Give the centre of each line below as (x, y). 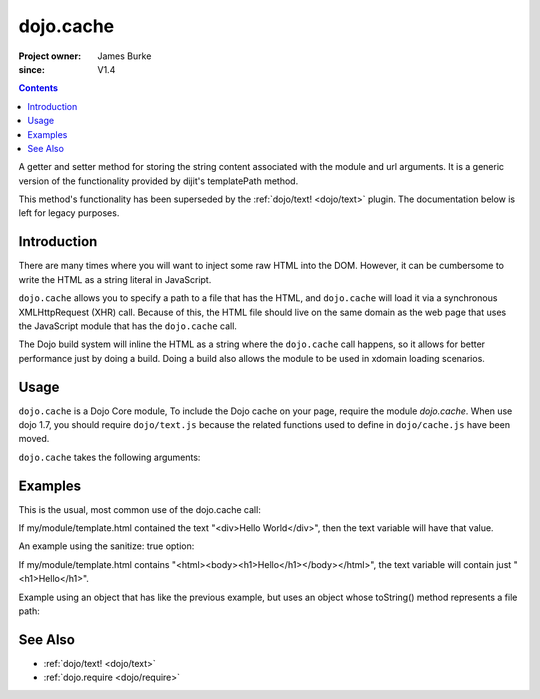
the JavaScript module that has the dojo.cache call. (127, 326)
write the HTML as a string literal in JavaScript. (115, 279)
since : (31, 69)
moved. (34, 439)
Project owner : (50, 56)
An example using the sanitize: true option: (106, 546)
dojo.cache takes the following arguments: (109, 457)
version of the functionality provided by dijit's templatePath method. (158, 181)
